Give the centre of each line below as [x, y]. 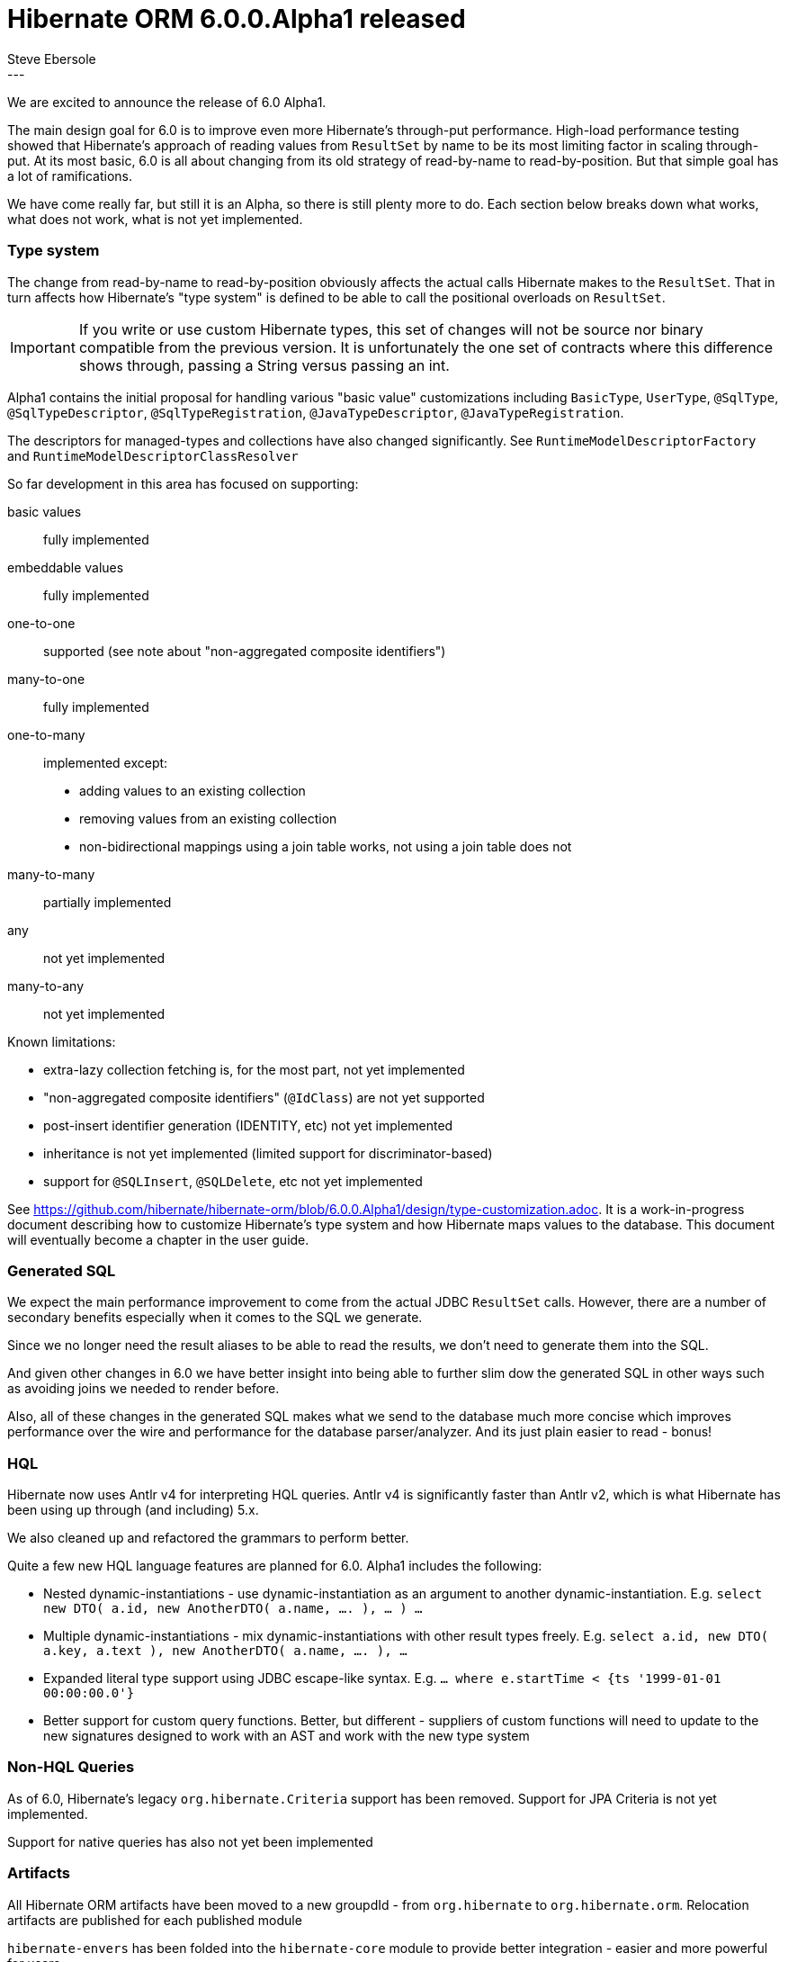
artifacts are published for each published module [155, 1920]
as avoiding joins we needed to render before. [143, 1389]
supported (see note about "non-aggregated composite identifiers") [245, 651]
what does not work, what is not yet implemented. [155, 219]
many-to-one [46, 679]
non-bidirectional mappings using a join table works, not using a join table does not [326, 846]
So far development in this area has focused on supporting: [183, 483]
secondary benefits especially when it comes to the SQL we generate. [215, 1318]
